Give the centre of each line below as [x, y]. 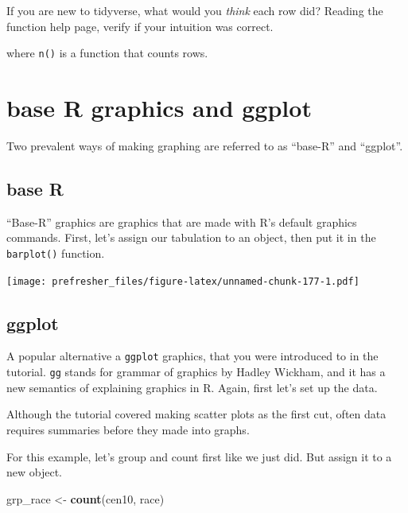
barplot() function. [56, 253]
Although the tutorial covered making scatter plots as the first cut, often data [196, 414]
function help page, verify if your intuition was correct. [140, 26]
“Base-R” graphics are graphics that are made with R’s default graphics [182, 222]
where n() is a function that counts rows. [107, 53]
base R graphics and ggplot [159, 108]
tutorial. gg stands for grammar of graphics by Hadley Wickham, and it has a [196, 372]
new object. [34, 472]
